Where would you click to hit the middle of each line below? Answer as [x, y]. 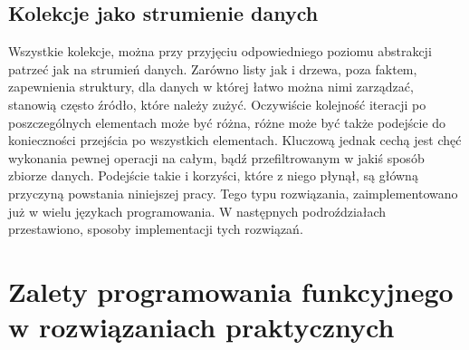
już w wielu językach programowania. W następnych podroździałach [197, 211]
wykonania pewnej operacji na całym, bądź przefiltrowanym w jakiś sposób [216, 157]
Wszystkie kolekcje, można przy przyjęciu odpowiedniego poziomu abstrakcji [220, 51]
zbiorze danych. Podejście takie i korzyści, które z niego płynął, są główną [213, 175]
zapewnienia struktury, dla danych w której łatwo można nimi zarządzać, [211, 87]
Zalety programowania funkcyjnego [231, 291]
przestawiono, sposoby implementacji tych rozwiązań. [156, 229]
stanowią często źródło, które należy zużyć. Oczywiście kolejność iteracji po [217, 104]
